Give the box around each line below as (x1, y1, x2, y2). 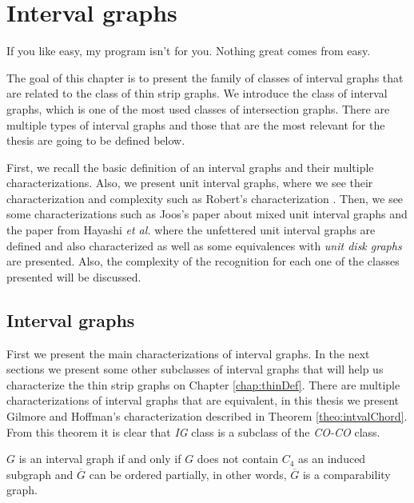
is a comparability (302, 465, 391, 482)
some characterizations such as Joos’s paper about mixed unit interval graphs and (6, 206, 408, 222)
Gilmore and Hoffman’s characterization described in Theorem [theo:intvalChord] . (6, 408, 408, 425)
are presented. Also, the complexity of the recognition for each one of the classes (6, 253, 400, 269)
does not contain (197, 450, 279, 467)
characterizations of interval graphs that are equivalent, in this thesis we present (6, 392, 400, 409)
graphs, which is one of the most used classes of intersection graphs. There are (6, 100, 390, 117)
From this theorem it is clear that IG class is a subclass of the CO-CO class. (6, 423, 380, 440)
